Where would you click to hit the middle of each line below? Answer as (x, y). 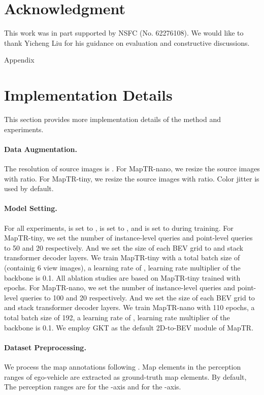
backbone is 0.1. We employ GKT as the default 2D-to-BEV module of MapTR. (129, 327)
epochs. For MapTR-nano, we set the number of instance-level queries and (120, 287)
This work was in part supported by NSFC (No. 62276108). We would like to (124, 33)
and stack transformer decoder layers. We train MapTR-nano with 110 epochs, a (129, 307)
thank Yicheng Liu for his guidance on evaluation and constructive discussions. (127, 42)
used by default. (29, 188)
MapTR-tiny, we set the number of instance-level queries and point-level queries (128, 238)
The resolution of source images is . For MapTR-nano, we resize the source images (132, 169)
